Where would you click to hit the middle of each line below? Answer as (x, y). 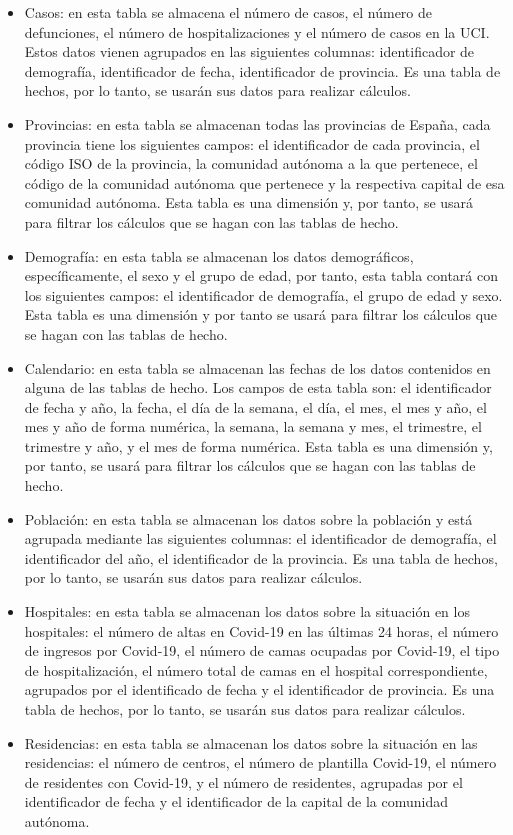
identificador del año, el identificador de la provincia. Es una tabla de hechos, (261, 557)
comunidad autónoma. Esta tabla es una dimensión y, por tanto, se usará (249, 202)
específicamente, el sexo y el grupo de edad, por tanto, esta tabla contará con (261, 275)
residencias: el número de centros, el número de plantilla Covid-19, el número (260, 762)
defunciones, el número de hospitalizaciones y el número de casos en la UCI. (257, 31)
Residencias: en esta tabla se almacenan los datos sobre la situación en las (251, 742)
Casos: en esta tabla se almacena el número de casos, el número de (228, 12)
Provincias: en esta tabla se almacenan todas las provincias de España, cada (257, 123)
